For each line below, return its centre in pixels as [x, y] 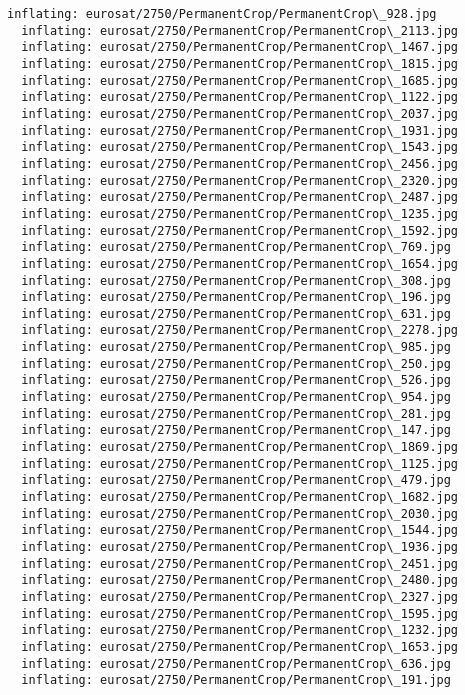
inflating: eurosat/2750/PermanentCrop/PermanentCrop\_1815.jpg [240, 63]
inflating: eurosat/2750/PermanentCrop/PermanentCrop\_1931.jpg [240, 130]
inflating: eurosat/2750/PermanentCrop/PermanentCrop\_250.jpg [236, 363]
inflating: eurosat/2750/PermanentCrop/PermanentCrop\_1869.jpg [240, 447]
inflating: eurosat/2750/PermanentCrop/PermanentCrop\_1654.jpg [240, 263]
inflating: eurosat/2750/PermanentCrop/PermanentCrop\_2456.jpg [240, 163]
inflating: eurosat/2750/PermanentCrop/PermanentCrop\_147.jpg [236, 430]
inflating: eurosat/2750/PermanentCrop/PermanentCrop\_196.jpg [236, 297]
